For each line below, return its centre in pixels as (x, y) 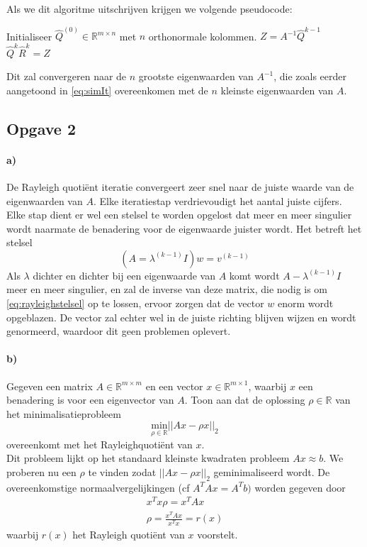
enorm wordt (306, 303)
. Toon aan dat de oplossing (245, 400)
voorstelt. (218, 534)
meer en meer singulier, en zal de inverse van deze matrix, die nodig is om (167, 289)
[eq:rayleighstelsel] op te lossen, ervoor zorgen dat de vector (135, 303)
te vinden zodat (122, 471)
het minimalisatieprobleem (64, 413)
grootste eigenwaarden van (196, 76)
